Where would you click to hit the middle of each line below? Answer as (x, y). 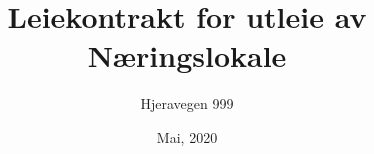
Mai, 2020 (187, 136)
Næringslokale (187, 55)
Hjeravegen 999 (187, 103)
